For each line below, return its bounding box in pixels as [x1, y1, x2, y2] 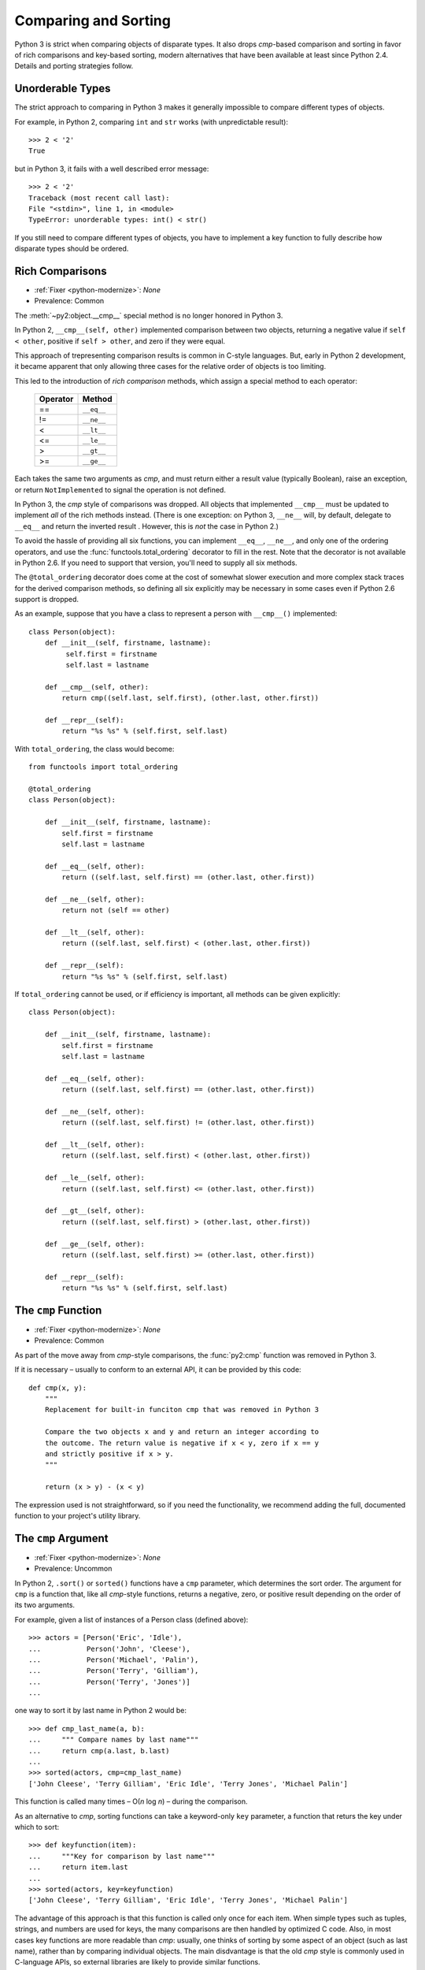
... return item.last [28, 1863, 129, 1871]
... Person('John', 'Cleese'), [28, 1644, 190, 1653]
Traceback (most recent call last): [28, 193, 170, 203]
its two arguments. [14, 1600, 75, 1610]
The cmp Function [14, 1303, 102, 1317]
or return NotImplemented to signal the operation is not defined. [14, 485, 226, 494]
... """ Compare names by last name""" [28, 1735, 199, 1745]
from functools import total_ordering [28, 763, 179, 771]
